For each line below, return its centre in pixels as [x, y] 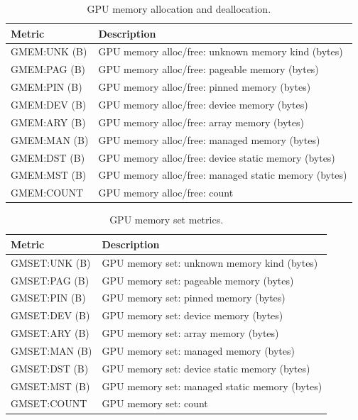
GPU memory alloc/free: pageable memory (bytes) [208, 69]
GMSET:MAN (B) [51, 350]
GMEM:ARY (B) [48, 122]
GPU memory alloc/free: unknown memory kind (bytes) [221, 51]
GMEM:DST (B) [48, 157]
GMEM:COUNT [47, 193]
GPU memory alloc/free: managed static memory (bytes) [223, 175]
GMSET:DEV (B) [50, 315]
